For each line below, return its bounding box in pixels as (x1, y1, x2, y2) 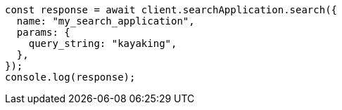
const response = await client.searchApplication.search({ (5, 4, 338, 15)
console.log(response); (5, 71, 136, 83)
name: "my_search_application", (16, 15, 195, 27)
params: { (16, 27, 70, 38)
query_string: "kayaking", (28, 38, 177, 49)
